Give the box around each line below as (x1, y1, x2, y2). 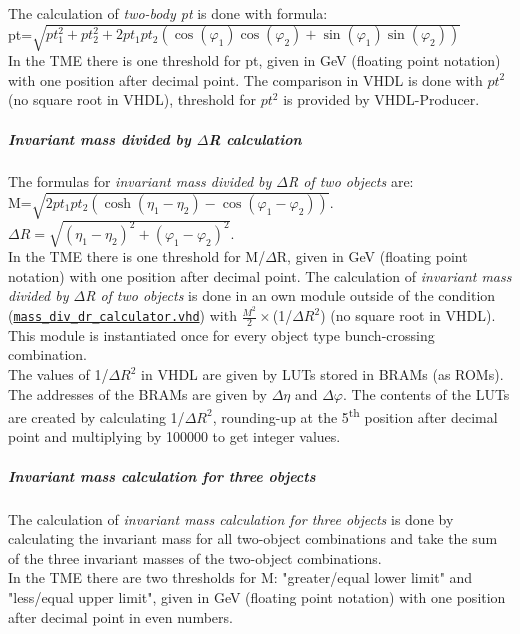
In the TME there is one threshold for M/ (8, 246, 266, 267)
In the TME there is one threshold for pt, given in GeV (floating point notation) (8, 50, 501, 71)
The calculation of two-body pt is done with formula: (8, 3, 328, 23)
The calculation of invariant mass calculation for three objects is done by (8, 508, 454, 529)
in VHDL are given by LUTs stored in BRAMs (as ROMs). (141, 364, 504, 385)
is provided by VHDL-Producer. (283, 89, 480, 110)
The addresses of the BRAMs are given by (8, 383, 267, 404)
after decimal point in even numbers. (8, 606, 233, 627)
